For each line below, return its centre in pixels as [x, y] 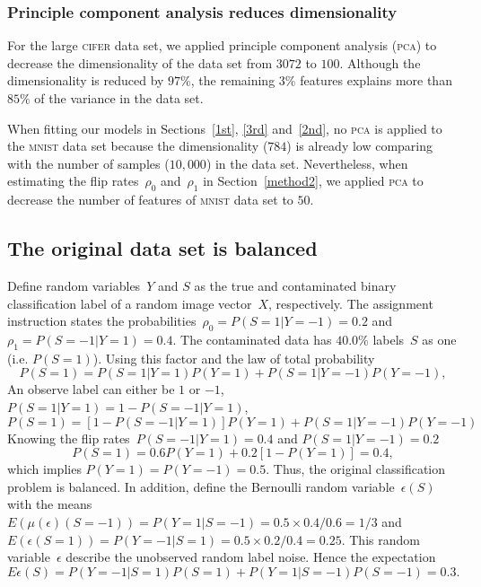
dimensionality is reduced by [86, 80]
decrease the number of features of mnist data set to [150, 200]
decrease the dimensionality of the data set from [140, 62]
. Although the [380, 62]
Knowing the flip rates [69, 438]
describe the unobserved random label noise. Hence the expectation [251, 557]
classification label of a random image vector [130, 303]
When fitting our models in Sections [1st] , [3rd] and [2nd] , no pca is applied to [225, 128]
